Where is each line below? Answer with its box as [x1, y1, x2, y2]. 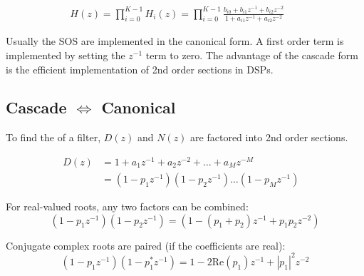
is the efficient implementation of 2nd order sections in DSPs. [6, 61, 274, 76]
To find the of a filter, [6, 130, 101, 145]
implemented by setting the [6, 47, 125, 62]
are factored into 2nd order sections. [190, 130, 348, 145]
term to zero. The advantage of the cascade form [145, 47, 358, 62]
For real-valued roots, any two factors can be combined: [6, 199, 249, 214]
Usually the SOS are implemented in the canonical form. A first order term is [6, 34, 344, 48]
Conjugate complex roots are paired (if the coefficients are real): [6, 237, 286, 252]
